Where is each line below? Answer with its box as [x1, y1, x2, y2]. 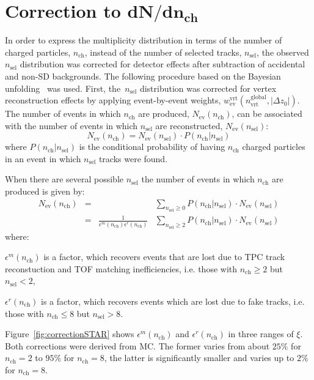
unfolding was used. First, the [5, 81, 121, 94]
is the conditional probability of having [79, 140, 225, 153]
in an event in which [5, 152, 81, 165]
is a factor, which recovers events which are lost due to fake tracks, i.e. [41, 295, 305, 308]
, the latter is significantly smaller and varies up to [104, 351, 294, 364]
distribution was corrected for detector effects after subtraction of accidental [20, 58, 305, 70]
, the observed [257, 45, 309, 58]
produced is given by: [5, 185, 85, 198]
